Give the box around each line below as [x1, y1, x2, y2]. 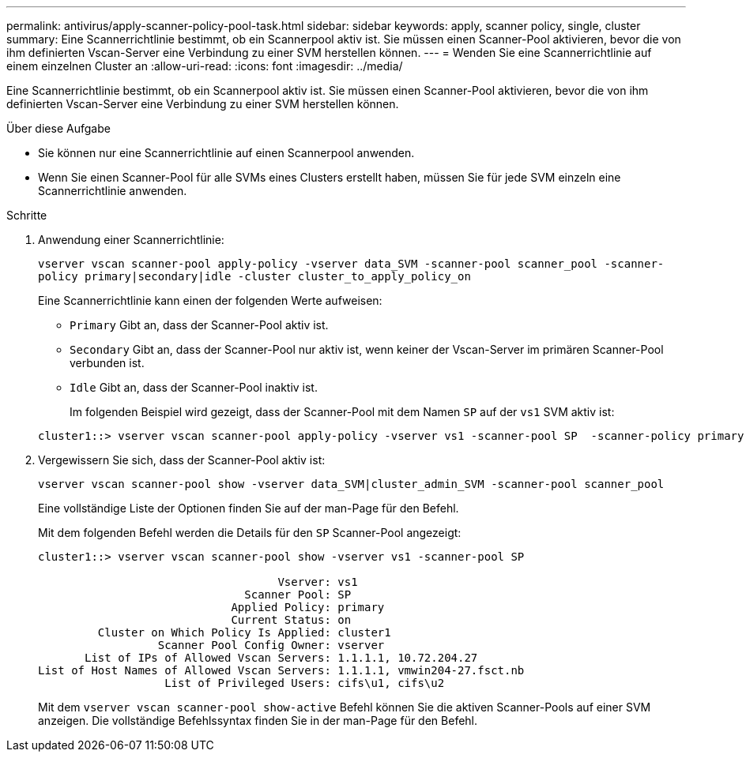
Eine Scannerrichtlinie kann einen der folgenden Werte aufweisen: [38, 294, 382, 307]
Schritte [6, 208, 47, 222]
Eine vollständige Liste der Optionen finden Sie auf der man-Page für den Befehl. [38, 501, 459, 515]
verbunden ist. [70, 356, 145, 370]
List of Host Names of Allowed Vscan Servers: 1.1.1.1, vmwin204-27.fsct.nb [38, 664, 525, 677]
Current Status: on [231, 614, 352, 626]
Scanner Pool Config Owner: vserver [157, 639, 385, 651]
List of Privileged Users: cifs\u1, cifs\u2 [164, 677, 445, 689]
